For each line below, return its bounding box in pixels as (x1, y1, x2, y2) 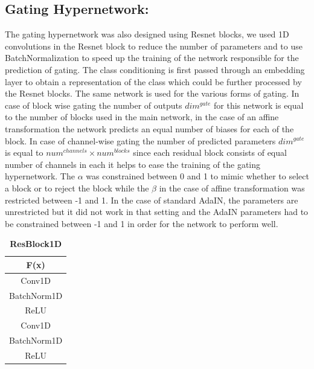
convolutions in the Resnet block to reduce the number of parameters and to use (5, 39, 303, 52)
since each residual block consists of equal (133, 146, 287, 159)
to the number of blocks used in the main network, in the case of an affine (5, 111, 279, 123)
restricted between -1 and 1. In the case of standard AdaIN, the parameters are (5, 193, 298, 206)
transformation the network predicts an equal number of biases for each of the (5, 122, 294, 135)
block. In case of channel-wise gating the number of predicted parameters (5, 134, 276, 147)
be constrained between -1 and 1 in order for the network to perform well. (5, 217, 278, 229)
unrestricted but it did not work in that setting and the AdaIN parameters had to (5, 205, 309, 218)
